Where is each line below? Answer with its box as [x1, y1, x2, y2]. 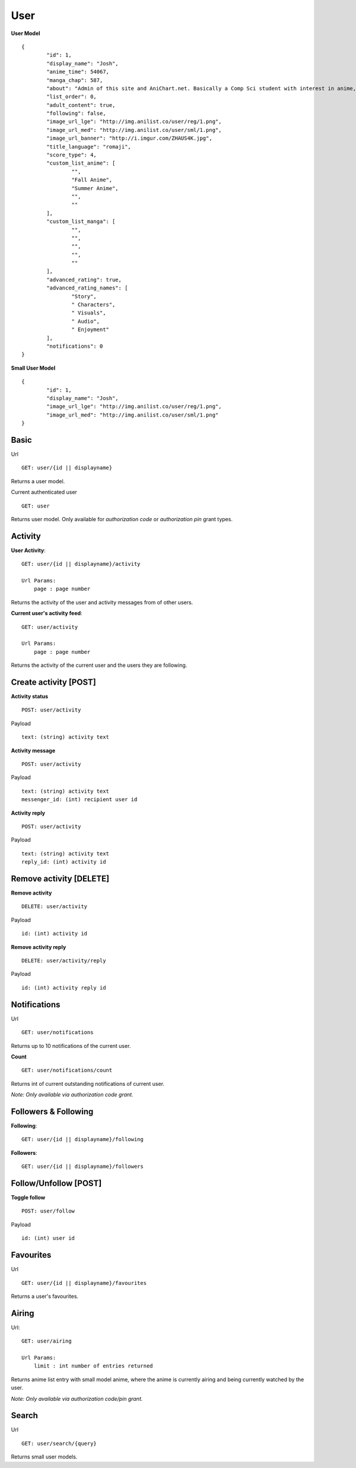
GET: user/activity [21, 623, 78, 630]
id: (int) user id [21, 1235, 75, 1242]
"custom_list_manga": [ [46, 218, 116, 225]
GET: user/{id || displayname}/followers [21, 1163, 144, 1170]
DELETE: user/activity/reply [21, 957, 106, 964]
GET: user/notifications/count [21, 1067, 113, 1074]
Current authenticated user [11, 489, 77, 496]
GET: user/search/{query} [21, 1440, 97, 1447]
